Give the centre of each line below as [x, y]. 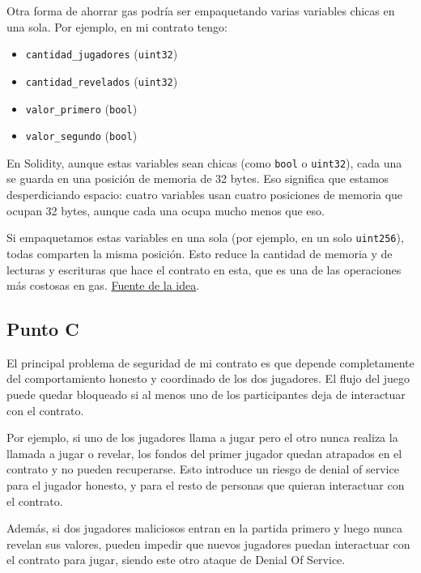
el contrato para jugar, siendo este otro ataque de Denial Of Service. [176, 560]
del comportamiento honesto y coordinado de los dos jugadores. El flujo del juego [208, 378]
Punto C [43, 329]
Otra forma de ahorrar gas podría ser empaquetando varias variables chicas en [201, 11]
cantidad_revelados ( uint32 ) [102, 81]
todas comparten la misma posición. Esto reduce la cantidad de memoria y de [200, 253]
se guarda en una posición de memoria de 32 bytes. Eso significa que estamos [198, 178]
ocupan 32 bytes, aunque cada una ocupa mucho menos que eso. [166, 210]
